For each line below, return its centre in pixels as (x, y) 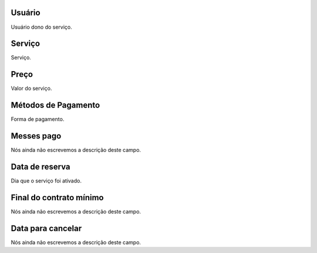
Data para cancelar (46, 228)
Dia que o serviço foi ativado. (46, 181)
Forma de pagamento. (38, 119)
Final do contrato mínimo (57, 198)
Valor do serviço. (31, 89)
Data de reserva (41, 166)
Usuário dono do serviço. (42, 27)
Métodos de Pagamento (55, 105)
